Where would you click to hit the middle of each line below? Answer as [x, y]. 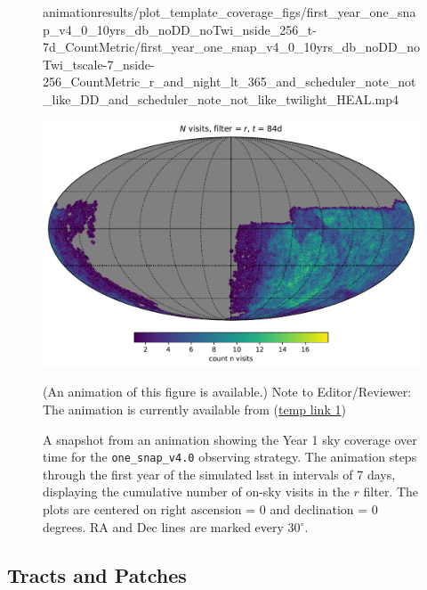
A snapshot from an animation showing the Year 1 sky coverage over [230, 439]
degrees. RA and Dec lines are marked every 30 [172, 526]
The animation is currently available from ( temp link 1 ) [194, 409]
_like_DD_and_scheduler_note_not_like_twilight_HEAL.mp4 [221, 98]
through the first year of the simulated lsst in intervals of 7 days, [219, 474]
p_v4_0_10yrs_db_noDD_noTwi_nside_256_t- [180, 29]
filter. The [391, 492]
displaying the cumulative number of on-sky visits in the [196, 492]
